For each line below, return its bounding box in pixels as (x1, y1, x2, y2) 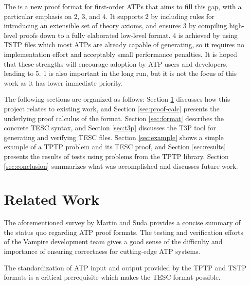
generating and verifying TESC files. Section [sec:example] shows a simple (4, 132, 224, 142)
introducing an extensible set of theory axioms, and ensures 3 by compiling (4, 20, 227, 31)
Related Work (4, 189, 100, 209)
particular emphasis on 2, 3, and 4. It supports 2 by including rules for (4, 11, 214, 21)
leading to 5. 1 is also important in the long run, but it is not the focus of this (4, 68, 237, 78)
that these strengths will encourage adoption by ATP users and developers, (4, 58, 228, 69)
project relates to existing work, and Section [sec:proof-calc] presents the (4, 103, 220, 113)
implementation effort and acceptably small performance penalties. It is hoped (4, 49, 237, 59)
